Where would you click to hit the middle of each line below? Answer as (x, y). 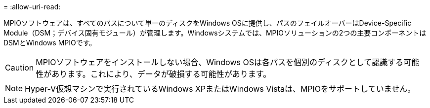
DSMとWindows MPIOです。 (50, 43)
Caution (20, 68)
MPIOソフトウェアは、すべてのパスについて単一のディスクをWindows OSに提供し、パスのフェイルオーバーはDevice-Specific (208, 23)
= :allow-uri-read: (32, 7)
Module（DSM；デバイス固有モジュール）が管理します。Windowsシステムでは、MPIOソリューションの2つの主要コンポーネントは (215, 33)
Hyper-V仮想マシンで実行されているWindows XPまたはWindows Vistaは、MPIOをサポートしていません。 (220, 89)
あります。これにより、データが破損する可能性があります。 (161, 74)
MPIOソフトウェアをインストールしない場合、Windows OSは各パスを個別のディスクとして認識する (220, 62)
